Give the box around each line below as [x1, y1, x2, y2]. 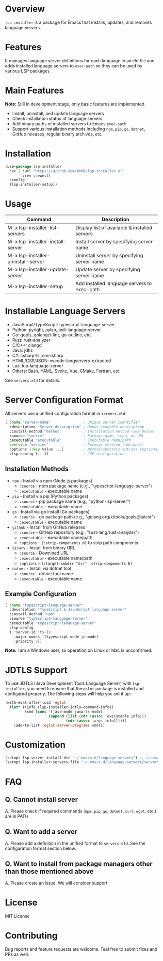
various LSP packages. [5, 68, 51, 74]
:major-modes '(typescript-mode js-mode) [14, 634, 98, 639]
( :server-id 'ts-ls [9, 630, 51, 634]
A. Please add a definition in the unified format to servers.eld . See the [5, 841, 146, 846]
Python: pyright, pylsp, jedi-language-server [12, 327, 101, 332]
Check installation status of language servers [12, 116, 103, 121]
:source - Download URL [19, 550, 69, 556]
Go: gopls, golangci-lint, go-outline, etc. [12, 332, 92, 338]
